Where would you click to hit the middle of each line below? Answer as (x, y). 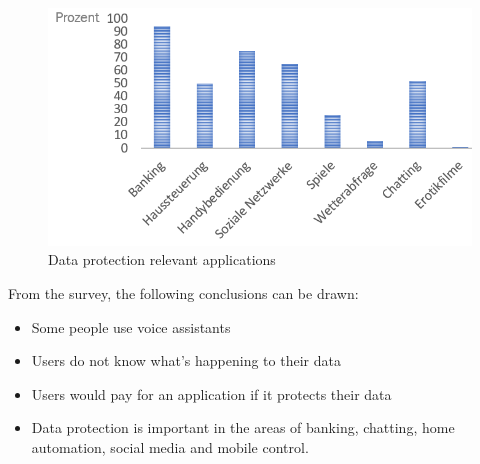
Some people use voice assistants (131, 326)
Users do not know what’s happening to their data (186, 360)
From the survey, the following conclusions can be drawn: (183, 292)
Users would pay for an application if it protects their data (211, 393)
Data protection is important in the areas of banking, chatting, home (243, 427)
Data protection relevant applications (162, 259)
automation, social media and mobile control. (170, 446)
